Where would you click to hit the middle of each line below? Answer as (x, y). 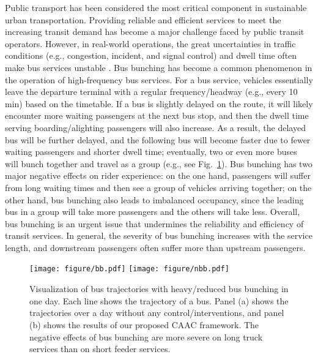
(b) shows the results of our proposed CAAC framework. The (144, 324)
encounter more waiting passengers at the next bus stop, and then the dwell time (157, 115)
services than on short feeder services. (100, 349)
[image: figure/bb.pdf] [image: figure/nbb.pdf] (129, 269)
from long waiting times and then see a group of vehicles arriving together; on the (158, 187)
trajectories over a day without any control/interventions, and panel (157, 313)
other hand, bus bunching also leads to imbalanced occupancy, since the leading (154, 199)
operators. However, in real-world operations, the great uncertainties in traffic (150, 43)
